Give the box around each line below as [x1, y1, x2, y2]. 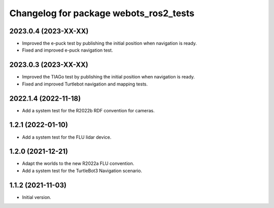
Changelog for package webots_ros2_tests [9, 8, 195, 19]
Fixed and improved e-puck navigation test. [22, 47, 113, 53]
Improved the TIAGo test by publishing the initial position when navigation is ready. [22, 74, 195, 80]
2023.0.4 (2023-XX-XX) [9, 27, 89, 35]
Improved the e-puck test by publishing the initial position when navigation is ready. [22, 40, 197, 47]
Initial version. [22, 194, 52, 200]
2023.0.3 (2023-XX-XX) [9, 61, 88, 69]
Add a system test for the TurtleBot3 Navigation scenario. [22, 168, 142, 174]
